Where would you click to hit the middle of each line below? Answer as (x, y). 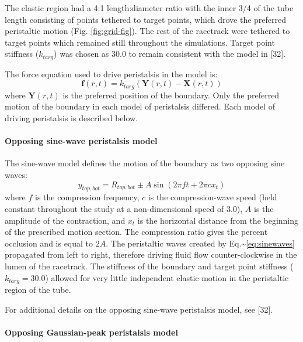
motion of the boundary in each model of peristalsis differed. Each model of (140, 106)
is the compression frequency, (87, 197)
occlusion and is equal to (49, 243)
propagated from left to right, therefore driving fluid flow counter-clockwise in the (151, 254)
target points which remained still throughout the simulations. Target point (140, 42)
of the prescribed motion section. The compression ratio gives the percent (136, 232)
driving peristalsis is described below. (72, 118)
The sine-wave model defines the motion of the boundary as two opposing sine (145, 163)
